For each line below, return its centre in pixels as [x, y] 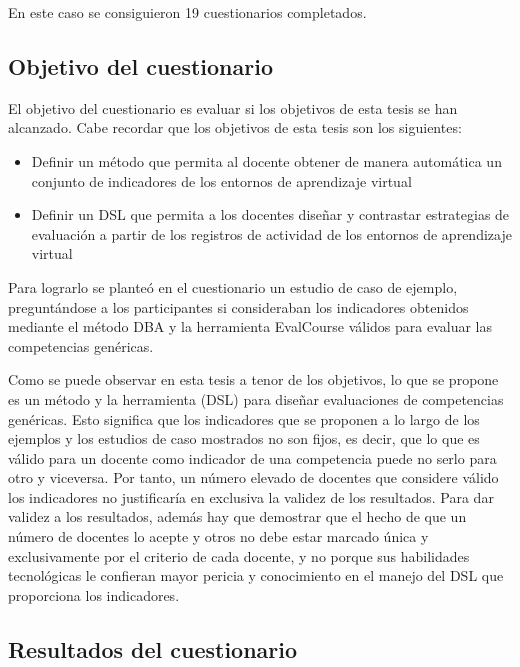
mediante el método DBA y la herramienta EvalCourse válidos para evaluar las [250, 326]
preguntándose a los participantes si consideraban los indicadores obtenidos [238, 306]
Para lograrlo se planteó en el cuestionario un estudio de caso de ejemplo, [233, 286]
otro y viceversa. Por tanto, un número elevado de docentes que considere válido [253, 477]
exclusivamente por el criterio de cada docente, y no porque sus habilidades [239, 555]
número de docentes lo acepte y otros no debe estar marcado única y [218, 536]
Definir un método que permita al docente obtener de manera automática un [266, 160]
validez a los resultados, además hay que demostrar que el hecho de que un [237, 516]
